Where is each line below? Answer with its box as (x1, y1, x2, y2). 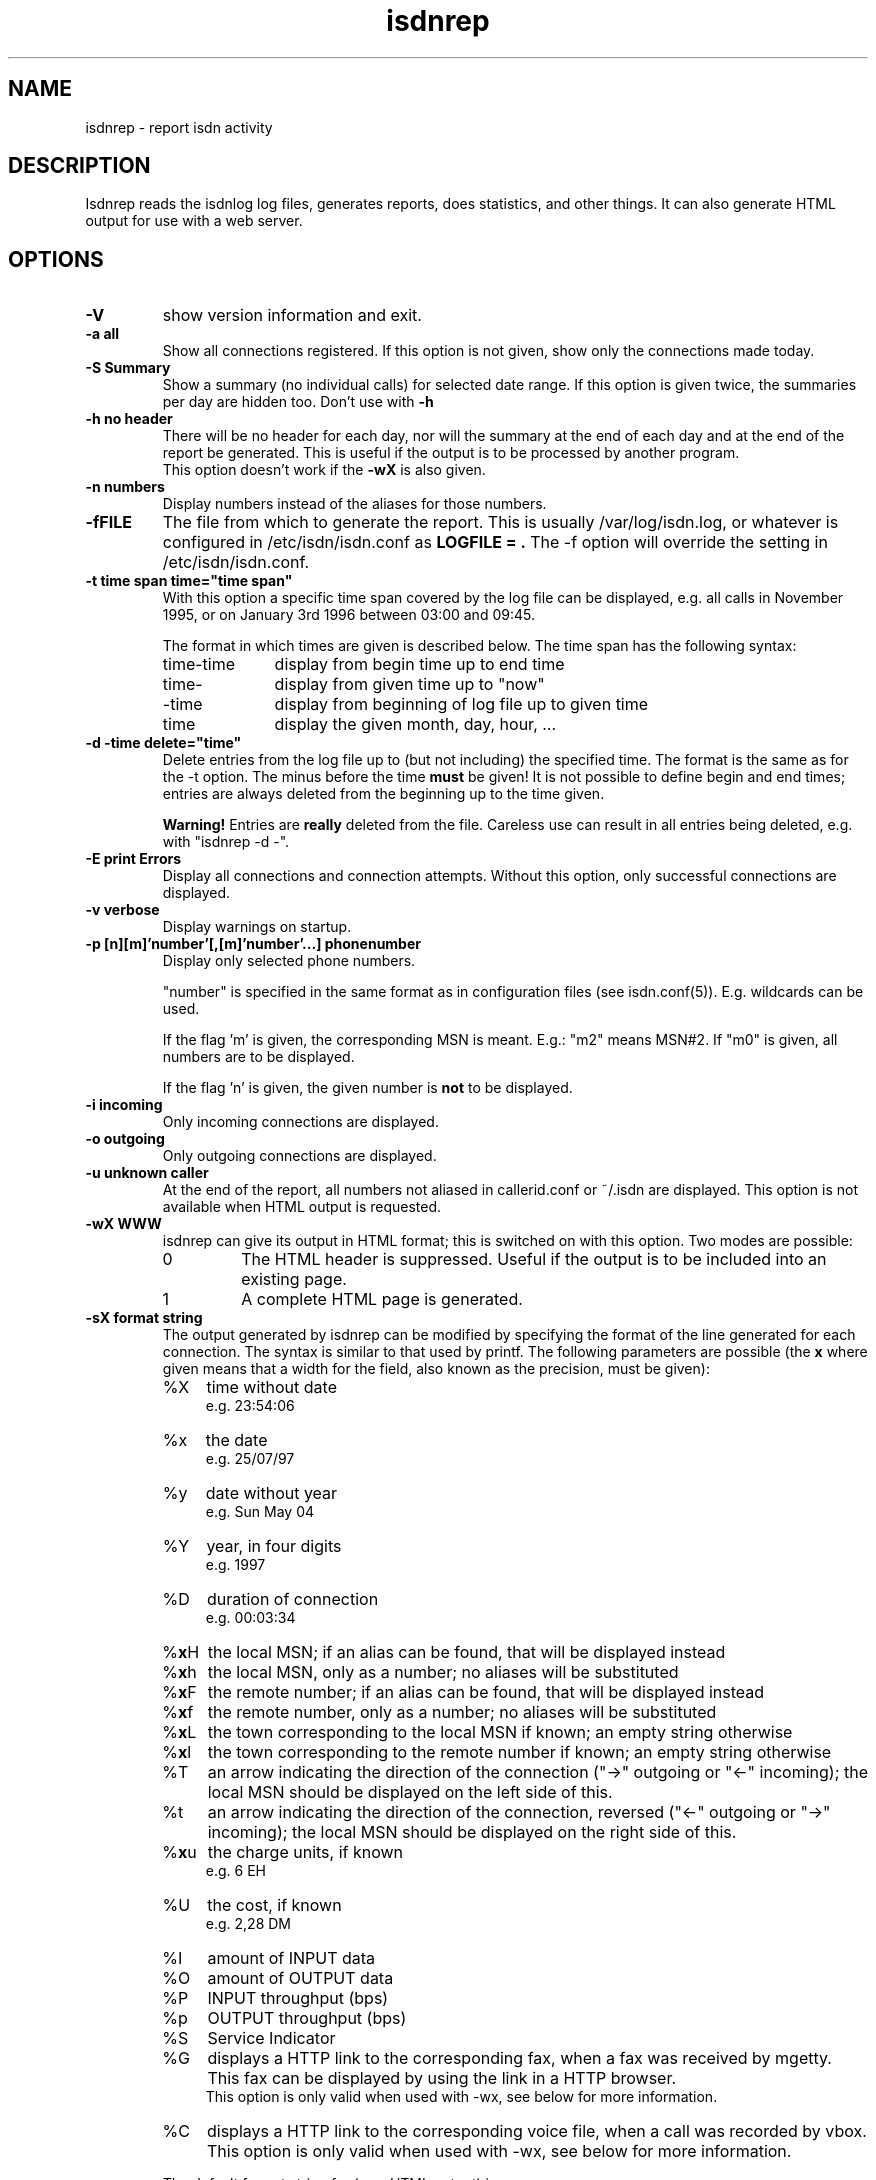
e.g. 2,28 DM (205, 1915, 292, 1933)
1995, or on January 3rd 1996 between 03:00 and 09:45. (162, 606, 535, 624)
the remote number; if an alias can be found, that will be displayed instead (207, 1682, 765, 1703)
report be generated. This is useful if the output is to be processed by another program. (162, 444, 740, 462)
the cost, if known (207, 1895, 342, 1916)
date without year (205, 1483, 338, 1504)
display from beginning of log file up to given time (274, 694, 649, 715)
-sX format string (85, 1309, 203, 1327)
